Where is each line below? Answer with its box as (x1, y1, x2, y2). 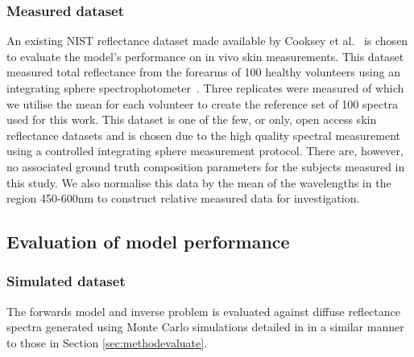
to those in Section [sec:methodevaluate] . (6, 334, 208, 351)
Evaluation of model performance (6, 229, 290, 254)
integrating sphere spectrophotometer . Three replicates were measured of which (6, 80, 404, 96)
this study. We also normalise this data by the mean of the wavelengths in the (6, 174, 391, 191)
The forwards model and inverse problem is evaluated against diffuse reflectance (6, 302, 400, 319)
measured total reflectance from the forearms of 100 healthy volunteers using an (6, 64, 400, 80)
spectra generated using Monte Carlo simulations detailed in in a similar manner (6, 318, 404, 335)
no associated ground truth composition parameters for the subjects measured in (6, 158, 405, 174)
